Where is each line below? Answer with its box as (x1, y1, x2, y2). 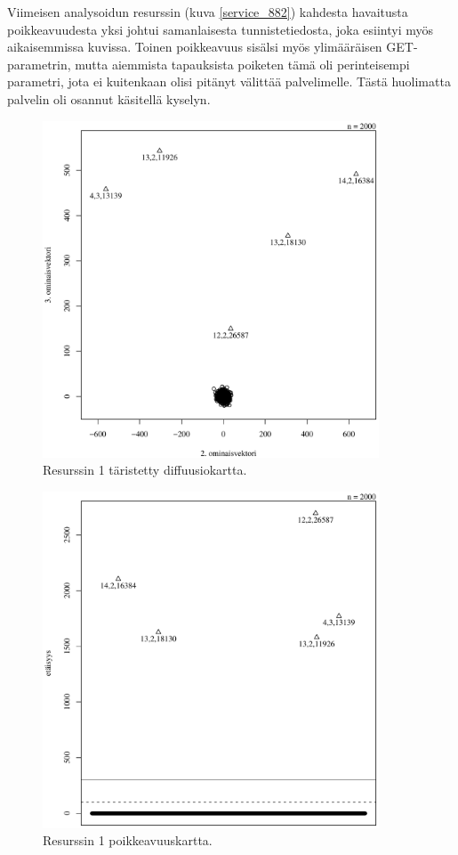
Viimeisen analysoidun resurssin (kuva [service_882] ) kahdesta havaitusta (7, 3, 408, 20)
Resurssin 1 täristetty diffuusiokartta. (43, 460, 247, 479)
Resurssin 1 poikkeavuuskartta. (43, 831, 213, 850)
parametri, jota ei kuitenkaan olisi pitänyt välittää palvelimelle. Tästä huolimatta (7, 72, 451, 91)
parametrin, (7, 54, 71, 73)
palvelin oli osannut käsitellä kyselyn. (7, 89, 211, 108)
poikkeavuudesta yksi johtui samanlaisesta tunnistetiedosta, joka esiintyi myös (7, 20, 434, 38)
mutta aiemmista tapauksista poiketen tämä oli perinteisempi (75, 54, 410, 73)
